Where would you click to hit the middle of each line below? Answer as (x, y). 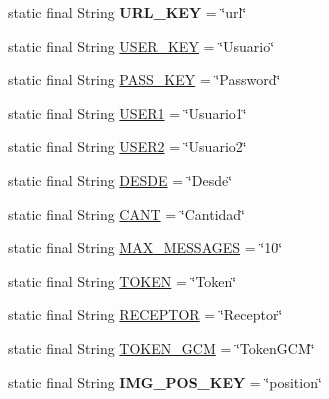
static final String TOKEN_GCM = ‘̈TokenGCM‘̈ (161, 347)
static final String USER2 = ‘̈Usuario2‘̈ (127, 146)
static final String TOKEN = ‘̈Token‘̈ (122, 280)
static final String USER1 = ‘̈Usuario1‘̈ (127, 112)
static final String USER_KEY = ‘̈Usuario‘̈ (141, 45)
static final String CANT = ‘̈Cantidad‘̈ (126, 213)
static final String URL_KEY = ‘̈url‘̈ (127, 12)
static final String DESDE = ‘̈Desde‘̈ (120, 179)
